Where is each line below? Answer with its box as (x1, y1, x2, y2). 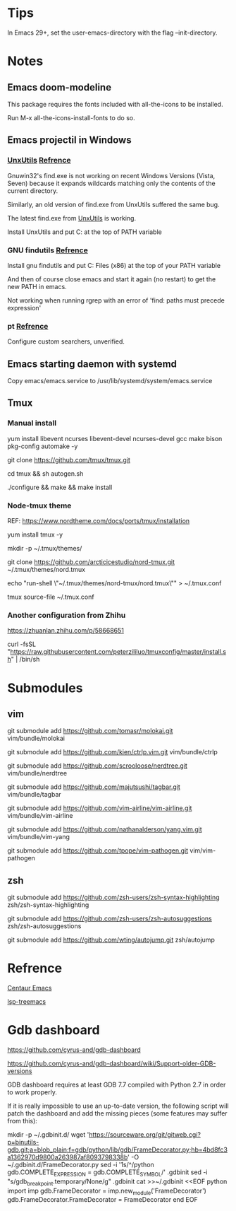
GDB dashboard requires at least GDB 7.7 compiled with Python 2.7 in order (7, 1080, 226, 1089)
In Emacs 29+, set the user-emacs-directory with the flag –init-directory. (7, 28, 218, 37)
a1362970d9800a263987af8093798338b (7, 1153, 128, 1161)
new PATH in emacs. (7, 282, 67, 291)
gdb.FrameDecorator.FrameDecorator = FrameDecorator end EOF (7, 1195, 199, 1204)
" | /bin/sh (11, 655, 40, 664)
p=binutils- (7, 1138, 39, 1146)
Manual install (7, 419, 57, 428)
